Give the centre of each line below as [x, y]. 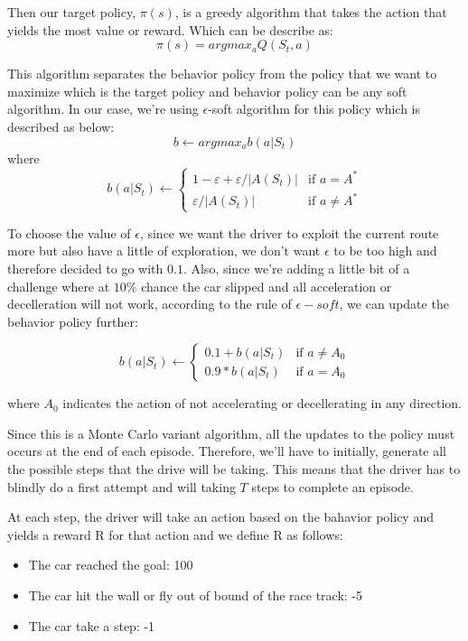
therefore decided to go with [85, 268]
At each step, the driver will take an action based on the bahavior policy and [220, 517]
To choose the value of [69, 232]
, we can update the [394, 304]
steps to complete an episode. [332, 486]
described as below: [61, 126]
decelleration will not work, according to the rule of [150, 304]
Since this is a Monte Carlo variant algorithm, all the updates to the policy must [231, 433]
